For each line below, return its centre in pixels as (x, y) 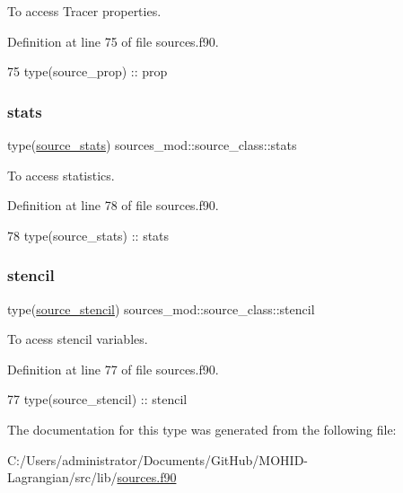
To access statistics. (61, 175)
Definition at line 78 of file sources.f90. (113, 205)
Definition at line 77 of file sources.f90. (113, 369)
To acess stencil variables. (78, 339)
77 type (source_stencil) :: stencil (97, 399)
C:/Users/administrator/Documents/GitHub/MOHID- (158, 459)
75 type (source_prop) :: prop (88, 71)
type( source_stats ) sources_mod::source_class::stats (152, 145)
